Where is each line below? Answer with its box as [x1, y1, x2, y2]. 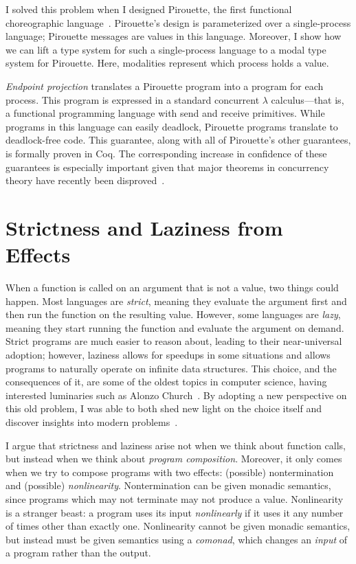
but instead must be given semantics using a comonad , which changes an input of [5, 532, 348, 546]
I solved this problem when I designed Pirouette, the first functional [5, 2, 292, 16]
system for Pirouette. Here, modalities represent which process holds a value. [5, 56, 329, 70]
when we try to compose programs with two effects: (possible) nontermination [5, 464, 334, 479]
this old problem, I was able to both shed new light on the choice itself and [5, 401, 322, 416]
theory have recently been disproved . [5, 173, 165, 188]
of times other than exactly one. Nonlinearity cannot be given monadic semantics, [5, 519, 351, 533]
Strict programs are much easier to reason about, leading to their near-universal [5, 334, 342, 348]
